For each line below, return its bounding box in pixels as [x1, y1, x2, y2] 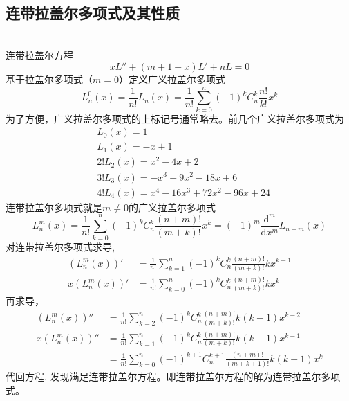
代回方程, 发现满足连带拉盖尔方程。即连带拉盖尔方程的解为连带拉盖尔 [6, 369, 321, 384]
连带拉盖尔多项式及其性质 [6, 1, 180, 23]
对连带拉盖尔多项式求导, [6, 239, 115, 253]
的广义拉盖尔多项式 [128, 199, 216, 214]
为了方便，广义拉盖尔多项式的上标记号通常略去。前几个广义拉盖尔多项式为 [6, 111, 344, 125]
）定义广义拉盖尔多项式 [118, 71, 225, 86]
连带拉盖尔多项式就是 [6, 199, 102, 214]
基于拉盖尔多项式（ [6, 71, 93, 86]
